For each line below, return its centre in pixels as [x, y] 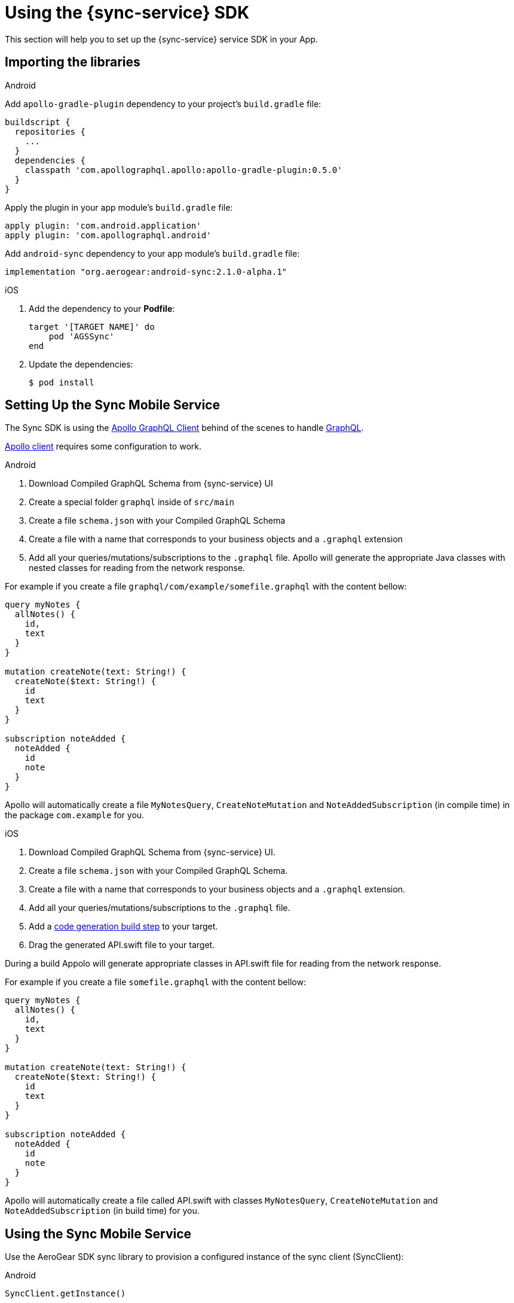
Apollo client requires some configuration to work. [103, 447]
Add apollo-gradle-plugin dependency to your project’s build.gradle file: [163, 104]
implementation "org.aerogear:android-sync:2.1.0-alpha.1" [146, 271]
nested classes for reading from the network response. [137, 568]
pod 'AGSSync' [82, 336]
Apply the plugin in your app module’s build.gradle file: [119, 207]
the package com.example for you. [75, 815]
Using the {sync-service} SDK [127, 13]
